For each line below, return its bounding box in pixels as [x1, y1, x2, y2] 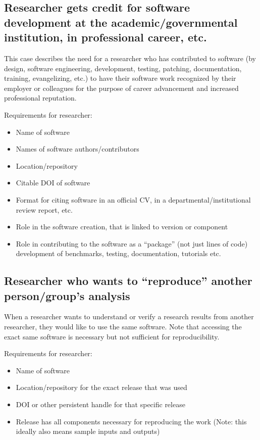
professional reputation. [4, 92, 77, 103]
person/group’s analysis [4, 287, 130, 303]
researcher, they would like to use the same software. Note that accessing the [4, 321, 242, 332]
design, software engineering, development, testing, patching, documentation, [4, 63, 242, 73]
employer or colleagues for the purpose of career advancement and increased [4, 82, 239, 93]
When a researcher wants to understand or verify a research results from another [4, 311, 254, 322]
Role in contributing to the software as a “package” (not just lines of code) [16, 238, 248, 249]
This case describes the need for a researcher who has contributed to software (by [4, 53, 256, 63]
